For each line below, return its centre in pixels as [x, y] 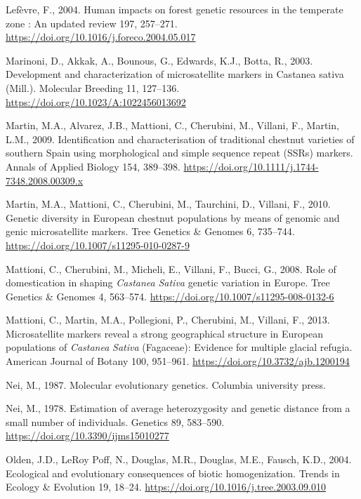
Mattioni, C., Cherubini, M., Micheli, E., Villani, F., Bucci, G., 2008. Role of [171, 268]
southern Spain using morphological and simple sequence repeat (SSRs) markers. [179, 153]
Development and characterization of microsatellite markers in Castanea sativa [175, 74]
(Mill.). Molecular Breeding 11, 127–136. [93, 87]
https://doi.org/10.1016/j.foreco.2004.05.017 [101, 37]
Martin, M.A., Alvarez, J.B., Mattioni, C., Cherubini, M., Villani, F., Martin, [172, 125]
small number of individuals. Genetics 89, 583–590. [115, 421]
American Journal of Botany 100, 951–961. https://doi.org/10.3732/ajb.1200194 [178, 361]
